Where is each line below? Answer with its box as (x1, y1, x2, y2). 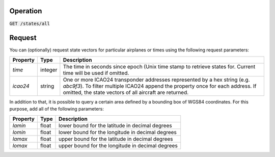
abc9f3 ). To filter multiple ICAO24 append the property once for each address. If (63, 82, 257, 89)
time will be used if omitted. (63, 69, 129, 76)
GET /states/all (9, 20, 50, 27)
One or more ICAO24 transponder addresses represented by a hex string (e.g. (63, 76, 250, 83)
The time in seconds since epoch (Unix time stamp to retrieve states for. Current (63, 63, 256, 70)
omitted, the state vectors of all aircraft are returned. (63, 89, 189, 96)
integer (40, 66, 58, 73)
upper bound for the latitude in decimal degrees (59, 135, 173, 142)
